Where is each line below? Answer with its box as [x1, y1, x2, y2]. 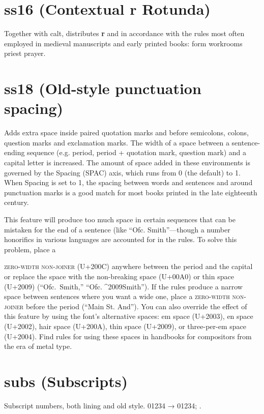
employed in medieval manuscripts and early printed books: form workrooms [4, 38, 243, 48]
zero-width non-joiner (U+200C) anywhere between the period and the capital [4, 261, 253, 272]
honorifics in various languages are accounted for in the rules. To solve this [4, 234, 237, 245]
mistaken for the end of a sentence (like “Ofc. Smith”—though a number [4, 224, 230, 234]
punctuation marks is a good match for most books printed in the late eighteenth [4, 187, 257, 197]
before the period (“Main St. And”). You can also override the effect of [25, 301, 247, 311]
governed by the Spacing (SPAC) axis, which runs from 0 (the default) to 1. [4, 167, 241, 178]
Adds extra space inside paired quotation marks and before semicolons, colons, [4, 127, 249, 138]
